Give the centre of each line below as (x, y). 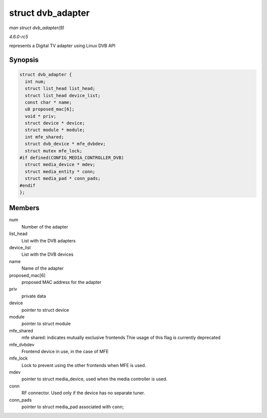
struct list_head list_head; (60, 89)
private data (34, 296)
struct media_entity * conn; (60, 171)
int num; (35, 81)
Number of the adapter (45, 227)
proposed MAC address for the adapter (62, 282)
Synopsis (24, 60)
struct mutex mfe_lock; (54, 151)
